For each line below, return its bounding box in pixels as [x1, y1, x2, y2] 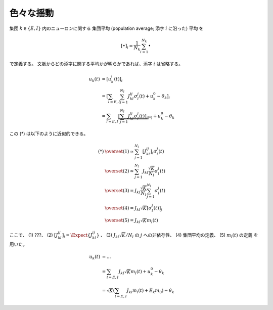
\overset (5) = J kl [104, 217, 141, 225]
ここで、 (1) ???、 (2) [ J [9, 232, 58, 238]
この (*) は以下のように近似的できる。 [9, 130, 88, 137]
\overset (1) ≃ [104, 148, 134, 154]
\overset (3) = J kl [104, 188, 141, 195]
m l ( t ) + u [130, 269, 151, 276]
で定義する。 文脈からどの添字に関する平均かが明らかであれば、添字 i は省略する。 [9, 61, 183, 67]
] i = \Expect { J [62, 233, 93, 239]
